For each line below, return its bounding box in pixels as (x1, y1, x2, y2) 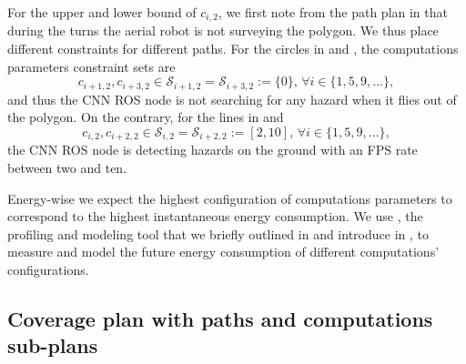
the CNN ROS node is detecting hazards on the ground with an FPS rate (7, 140, 418, 159)
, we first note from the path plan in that (218, 3, 448, 21)
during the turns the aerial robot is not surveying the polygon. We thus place (7, 21, 439, 40)
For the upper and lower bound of (7, 3, 197, 21)
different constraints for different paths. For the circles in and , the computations (7, 39, 459, 58)
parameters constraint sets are (7, 56, 176, 76)
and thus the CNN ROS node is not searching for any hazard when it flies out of (7, 89, 457, 108)
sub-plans (7, 331, 98, 359)
